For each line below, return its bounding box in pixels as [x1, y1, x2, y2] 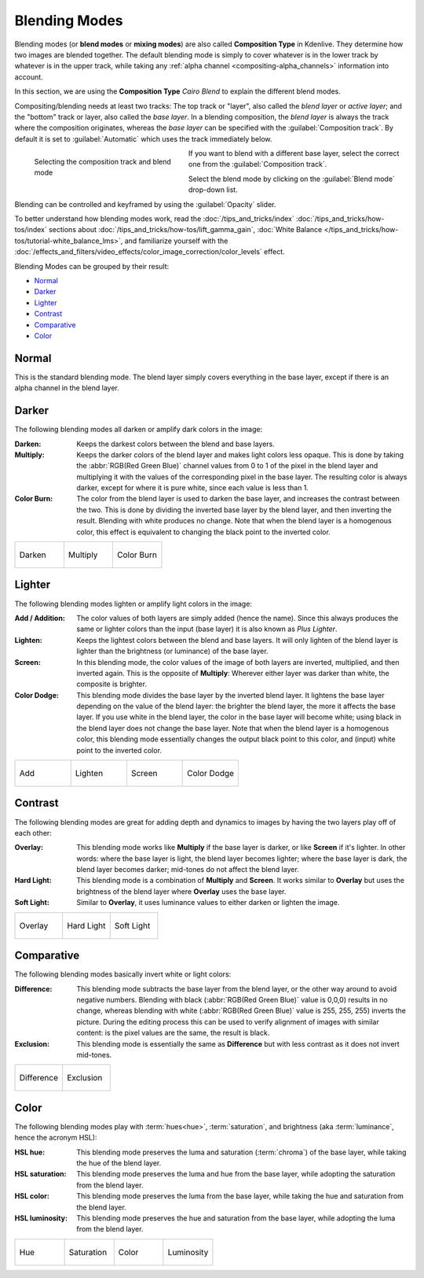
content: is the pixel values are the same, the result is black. [76, 1028, 270, 1038]
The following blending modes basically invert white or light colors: [14, 970, 232, 979]
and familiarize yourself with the [124, 236, 228, 246]
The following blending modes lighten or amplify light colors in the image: [14, 599, 253, 608]
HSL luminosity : [14, 1213, 68, 1223]
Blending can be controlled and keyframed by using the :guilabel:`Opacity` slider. [14, 199, 276, 209]
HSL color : [14, 1191, 50, 1201]
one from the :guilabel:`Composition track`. [188, 160, 327, 169]
